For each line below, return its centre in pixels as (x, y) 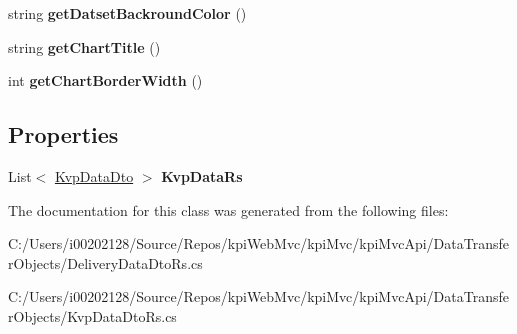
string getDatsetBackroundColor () (127, 13)
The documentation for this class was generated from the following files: (228, 209)
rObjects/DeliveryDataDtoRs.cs (105, 262)
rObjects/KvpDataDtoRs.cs (92, 315)
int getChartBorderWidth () (105, 80)
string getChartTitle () (84, 46)
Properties (63, 134)
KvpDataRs (202, 175)
